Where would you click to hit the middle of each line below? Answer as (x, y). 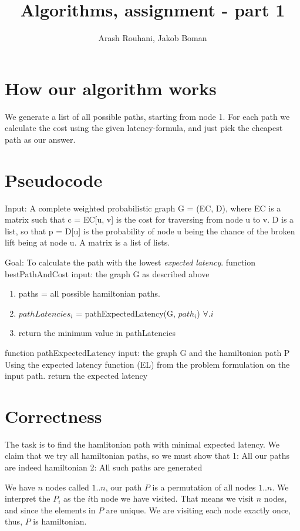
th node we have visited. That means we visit (172, 498)
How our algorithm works (111, 88)
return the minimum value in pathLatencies (97, 333)
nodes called (67, 487)
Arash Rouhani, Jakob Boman (153, 38)
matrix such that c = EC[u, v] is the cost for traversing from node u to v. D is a (149, 219)
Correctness (53, 416)
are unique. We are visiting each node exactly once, (198, 510)
